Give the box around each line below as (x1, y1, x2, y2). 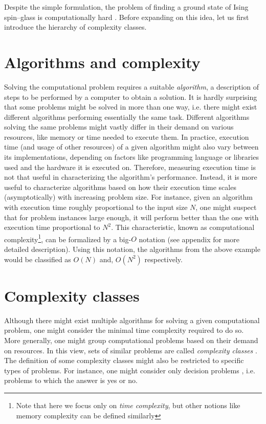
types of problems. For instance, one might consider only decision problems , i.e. (4, 365, 255, 375)
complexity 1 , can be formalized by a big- (4, 232, 131, 244)
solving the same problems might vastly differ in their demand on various (4, 121, 234, 132)
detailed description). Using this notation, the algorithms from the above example (4, 244, 260, 255)
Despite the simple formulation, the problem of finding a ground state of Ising (4, 2, 249, 12)
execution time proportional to (4, 222, 100, 232)
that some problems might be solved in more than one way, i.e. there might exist (4, 101, 257, 112)
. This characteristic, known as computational (111, 222, 255, 232)
